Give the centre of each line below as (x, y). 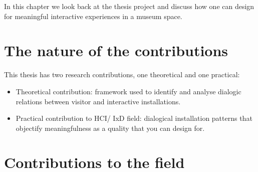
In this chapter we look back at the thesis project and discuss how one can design (129, 6)
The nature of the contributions (116, 50)
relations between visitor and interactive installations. (98, 101)
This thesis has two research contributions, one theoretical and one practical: (122, 74)
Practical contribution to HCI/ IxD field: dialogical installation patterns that (134, 118)
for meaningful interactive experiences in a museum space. (93, 16)
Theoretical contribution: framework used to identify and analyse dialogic (128, 91)
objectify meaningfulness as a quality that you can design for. (110, 128)
